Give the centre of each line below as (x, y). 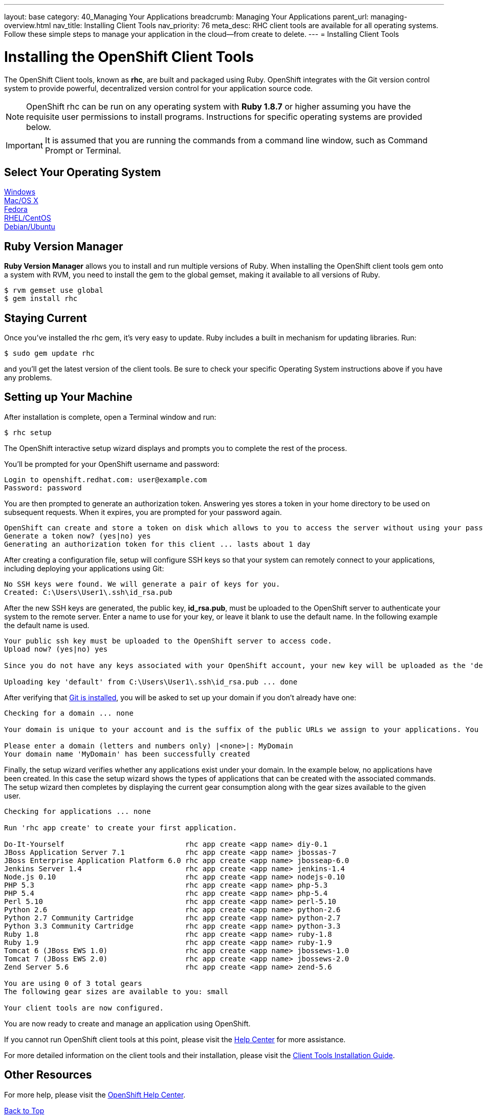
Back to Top (24, 1110)
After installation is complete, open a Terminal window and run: (110, 417)
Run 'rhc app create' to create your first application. (121, 827)
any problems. (28, 378)
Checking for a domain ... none (69, 713)
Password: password (43, 488)
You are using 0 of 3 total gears (73, 983)
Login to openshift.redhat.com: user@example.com (106, 479)
